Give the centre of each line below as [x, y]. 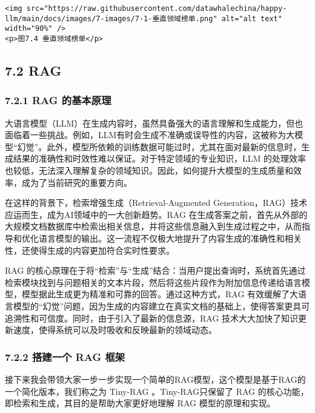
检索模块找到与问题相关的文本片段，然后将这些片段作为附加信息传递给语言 [153, 282]
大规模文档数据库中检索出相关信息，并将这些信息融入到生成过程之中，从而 [153, 226]
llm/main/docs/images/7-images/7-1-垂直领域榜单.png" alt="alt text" [144, 18]
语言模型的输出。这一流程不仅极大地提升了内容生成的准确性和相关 [170, 238]
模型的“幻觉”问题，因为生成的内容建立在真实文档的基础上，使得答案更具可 [161, 306]
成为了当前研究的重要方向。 [77, 182]
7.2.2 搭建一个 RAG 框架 [65, 356]
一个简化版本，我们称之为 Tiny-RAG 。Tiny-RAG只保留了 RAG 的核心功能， [157, 391]
